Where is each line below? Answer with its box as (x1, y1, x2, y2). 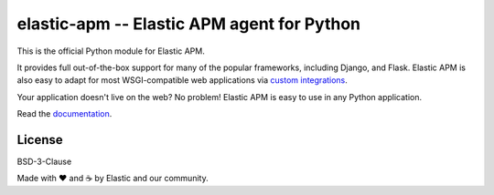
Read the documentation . (16, 108, 113, 119)
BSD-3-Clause (16, 156, 72, 168)
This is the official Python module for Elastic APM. (16, 46, 205, 56)
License (16, 132, 63, 148)
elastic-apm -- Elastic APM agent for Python (16, 14, 361, 34)
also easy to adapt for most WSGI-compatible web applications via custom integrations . (16, 75, 348, 86)
